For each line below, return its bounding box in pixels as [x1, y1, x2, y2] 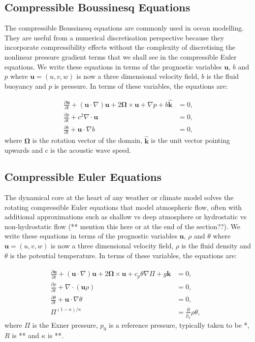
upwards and [4, 145, 43, 155]
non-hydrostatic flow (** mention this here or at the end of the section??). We [4, 221, 241, 231]
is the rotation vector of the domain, [32, 135, 142, 145]
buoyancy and [4, 80, 46, 91]
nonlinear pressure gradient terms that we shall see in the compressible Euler [4, 51, 237, 62]
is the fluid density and [181, 240, 251, 251]
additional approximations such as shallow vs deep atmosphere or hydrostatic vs [4, 211, 247, 222]
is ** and [12, 330, 39, 340]
